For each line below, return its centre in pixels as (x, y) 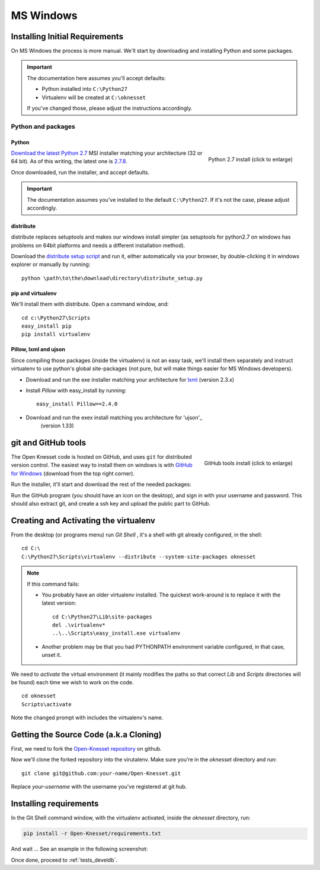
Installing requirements (55, 804)
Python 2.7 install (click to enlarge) (250, 159)
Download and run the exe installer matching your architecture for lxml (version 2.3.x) (130, 379)
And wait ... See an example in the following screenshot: (79, 849)
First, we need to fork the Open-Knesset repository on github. (87, 749)
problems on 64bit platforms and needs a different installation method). (98, 245)
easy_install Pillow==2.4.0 (77, 404)
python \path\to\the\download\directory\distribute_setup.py (112, 278)
